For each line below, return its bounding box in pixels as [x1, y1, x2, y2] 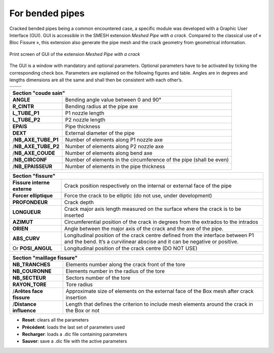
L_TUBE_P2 [12, 116, 41, 123]
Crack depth [64, 199, 94, 206]
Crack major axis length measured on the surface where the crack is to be [64, 206, 242, 213]
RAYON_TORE [12, 281, 47, 288]
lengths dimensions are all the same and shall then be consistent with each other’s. [9, 77, 183, 83]
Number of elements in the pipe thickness [65, 163, 165, 170]
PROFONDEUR [12, 199, 48, 206]
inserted [64, 212, 84, 219]
